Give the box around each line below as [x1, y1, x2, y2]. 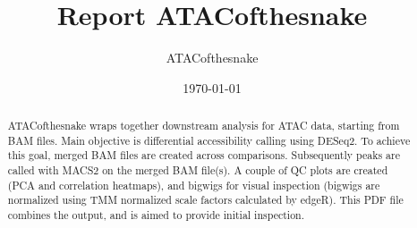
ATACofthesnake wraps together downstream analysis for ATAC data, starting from [7, 118, 400, 133]
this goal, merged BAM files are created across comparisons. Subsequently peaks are [7, 148, 400, 163]
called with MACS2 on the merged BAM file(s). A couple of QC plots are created [7, 163, 388, 178]
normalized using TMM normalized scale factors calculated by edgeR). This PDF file [7, 192, 404, 207]
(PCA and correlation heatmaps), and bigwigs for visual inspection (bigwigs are [7, 177, 380, 192]
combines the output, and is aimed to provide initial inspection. [7, 207, 305, 223]
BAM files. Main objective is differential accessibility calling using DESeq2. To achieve [7, 132, 411, 148]
